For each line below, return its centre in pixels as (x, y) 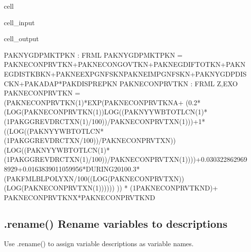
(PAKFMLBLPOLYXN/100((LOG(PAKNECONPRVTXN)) (94, 178)
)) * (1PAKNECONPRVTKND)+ (167, 188)
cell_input (19, 22)
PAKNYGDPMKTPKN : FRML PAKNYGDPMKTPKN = (93, 55)
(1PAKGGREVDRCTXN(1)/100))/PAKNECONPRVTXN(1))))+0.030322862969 (125, 159)
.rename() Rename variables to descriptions (116, 223)
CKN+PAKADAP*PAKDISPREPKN (61, 83)
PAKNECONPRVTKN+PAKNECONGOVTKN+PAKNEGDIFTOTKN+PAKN (125, 64)
